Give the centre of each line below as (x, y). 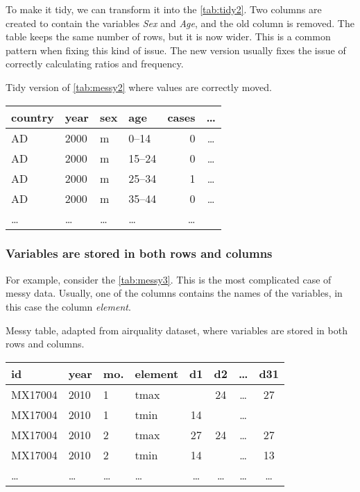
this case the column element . (68, 306)
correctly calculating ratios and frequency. (95, 64)
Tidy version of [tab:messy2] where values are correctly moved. (139, 87)
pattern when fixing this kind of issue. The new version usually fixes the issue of (176, 50)
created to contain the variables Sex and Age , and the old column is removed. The (180, 23)
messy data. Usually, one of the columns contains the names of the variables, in (174, 293)
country (33, 117)
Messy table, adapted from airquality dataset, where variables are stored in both (177, 330)
